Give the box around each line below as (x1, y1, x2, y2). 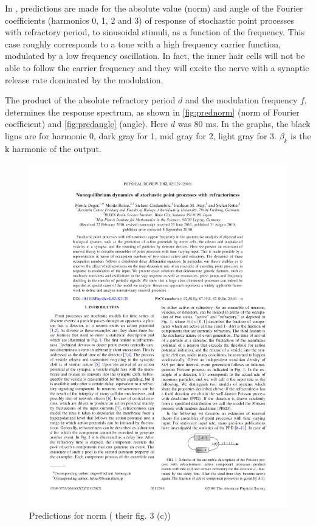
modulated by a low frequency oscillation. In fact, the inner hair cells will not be (5, 49, 305, 62)
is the (290, 129, 311, 142)
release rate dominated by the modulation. (5, 73, 163, 86)
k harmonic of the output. (5, 142, 101, 154)
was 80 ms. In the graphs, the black (177, 117, 311, 130)
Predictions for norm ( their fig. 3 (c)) (29, 509, 171, 522)
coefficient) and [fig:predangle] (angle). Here (5, 117, 168, 130)
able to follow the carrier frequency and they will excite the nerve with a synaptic (5, 61, 309, 74)
